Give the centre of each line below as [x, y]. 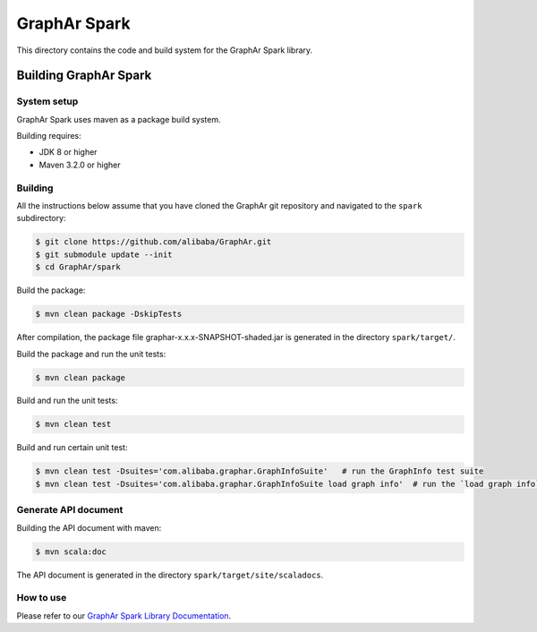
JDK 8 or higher [68, 152]
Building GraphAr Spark [84, 76]
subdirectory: [41, 218]
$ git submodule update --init [104, 254]
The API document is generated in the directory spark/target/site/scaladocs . [170, 575]
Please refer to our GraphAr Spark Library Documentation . [124, 615]
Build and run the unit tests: [67, 401]
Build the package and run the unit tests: [91, 354]
